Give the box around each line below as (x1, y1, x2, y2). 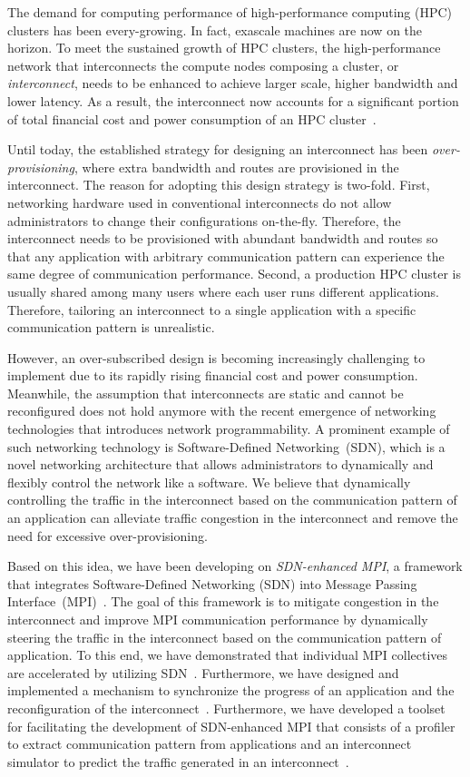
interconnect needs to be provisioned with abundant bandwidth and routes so (7, 229, 438, 248)
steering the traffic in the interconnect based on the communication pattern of (7, 627, 442, 646)
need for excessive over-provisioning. (7, 526, 208, 545)
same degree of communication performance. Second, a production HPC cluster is (7, 264, 461, 283)
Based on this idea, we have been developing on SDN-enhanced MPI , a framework (7, 556, 463, 575)
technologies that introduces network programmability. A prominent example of (7, 419, 450, 438)
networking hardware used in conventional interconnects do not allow (7, 192, 392, 211)
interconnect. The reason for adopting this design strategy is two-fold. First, (7, 175, 430, 194)
